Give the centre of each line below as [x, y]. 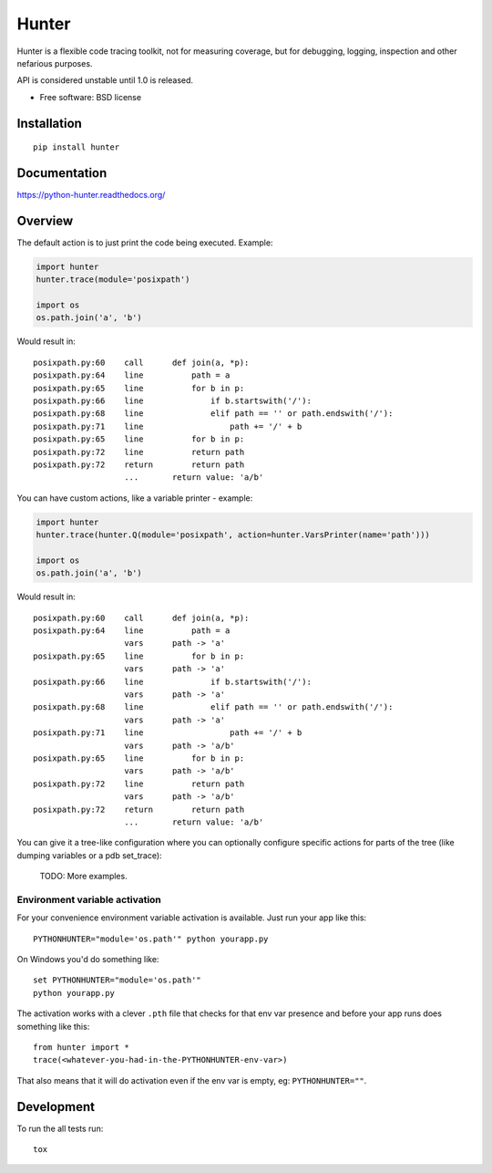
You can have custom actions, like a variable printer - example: [135, 498]
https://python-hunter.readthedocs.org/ [91, 195]
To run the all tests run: [60, 1128]
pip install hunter [77, 147]
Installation [49, 123]
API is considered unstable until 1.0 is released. [105, 80]
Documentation [62, 173]
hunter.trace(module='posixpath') [113, 280]
